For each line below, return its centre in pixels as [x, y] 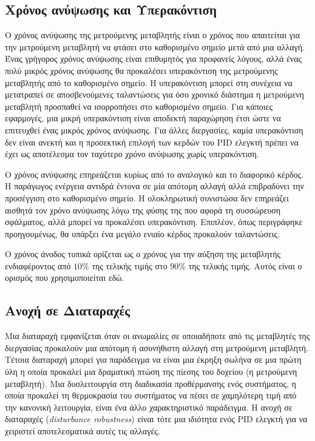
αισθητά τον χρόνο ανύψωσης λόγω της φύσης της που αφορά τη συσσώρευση [143, 210]
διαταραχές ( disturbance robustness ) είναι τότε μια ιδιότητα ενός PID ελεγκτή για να [156, 419]
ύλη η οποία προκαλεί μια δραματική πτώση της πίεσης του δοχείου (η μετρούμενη [151, 372]
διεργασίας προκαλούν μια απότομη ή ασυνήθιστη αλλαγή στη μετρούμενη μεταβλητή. [157, 347]
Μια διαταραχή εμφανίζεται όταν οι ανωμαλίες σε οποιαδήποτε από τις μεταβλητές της [157, 336]
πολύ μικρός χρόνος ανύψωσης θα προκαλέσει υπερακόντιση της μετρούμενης [141, 70]
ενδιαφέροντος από [38, 265]
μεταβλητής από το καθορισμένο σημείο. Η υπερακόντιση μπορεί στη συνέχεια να [149, 82]
